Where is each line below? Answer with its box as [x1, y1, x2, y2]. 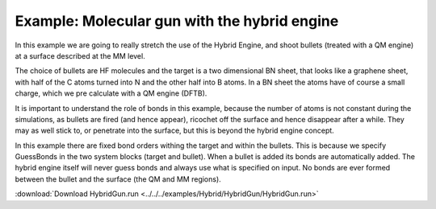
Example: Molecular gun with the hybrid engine [15, 12, 339, 30]
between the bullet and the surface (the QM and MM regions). [15, 174, 221, 184]
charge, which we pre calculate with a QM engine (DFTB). [15, 88, 208, 98]
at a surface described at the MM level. [15, 51, 145, 60]
